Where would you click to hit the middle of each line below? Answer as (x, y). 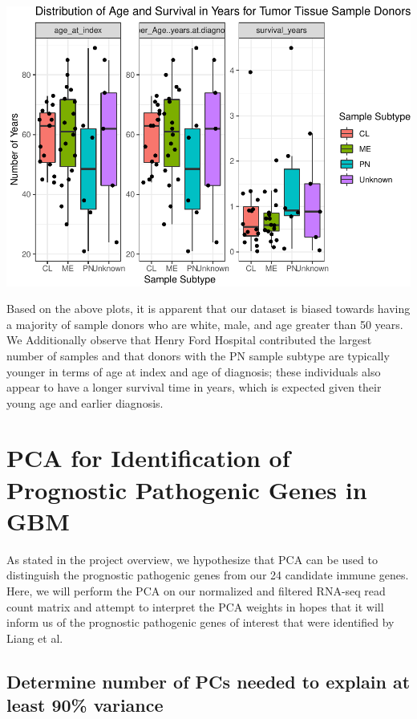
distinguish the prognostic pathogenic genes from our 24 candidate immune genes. (208, 575)
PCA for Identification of (148, 458)
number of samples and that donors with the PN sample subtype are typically (198, 355)
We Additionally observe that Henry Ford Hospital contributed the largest (189, 340)
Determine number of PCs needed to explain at (208, 681)
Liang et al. (35, 638)
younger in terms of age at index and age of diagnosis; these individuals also (194, 371)
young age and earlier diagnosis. (85, 402)
